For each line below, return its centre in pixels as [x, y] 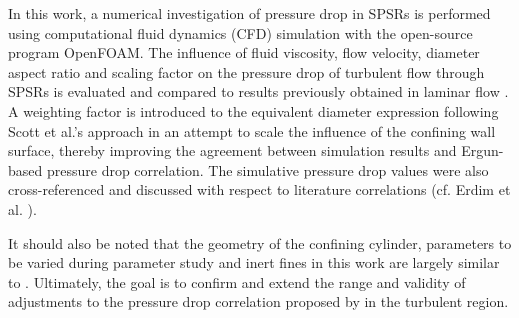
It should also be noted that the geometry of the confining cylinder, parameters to [260, 242]
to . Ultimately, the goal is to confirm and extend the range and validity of [237, 281]
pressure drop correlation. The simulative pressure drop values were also [267, 169]
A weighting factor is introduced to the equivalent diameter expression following [253, 110]
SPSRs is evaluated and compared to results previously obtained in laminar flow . [258, 91]
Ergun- [482, 150]
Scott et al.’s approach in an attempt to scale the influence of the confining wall [252, 130]
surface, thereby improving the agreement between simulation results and [232, 150]
